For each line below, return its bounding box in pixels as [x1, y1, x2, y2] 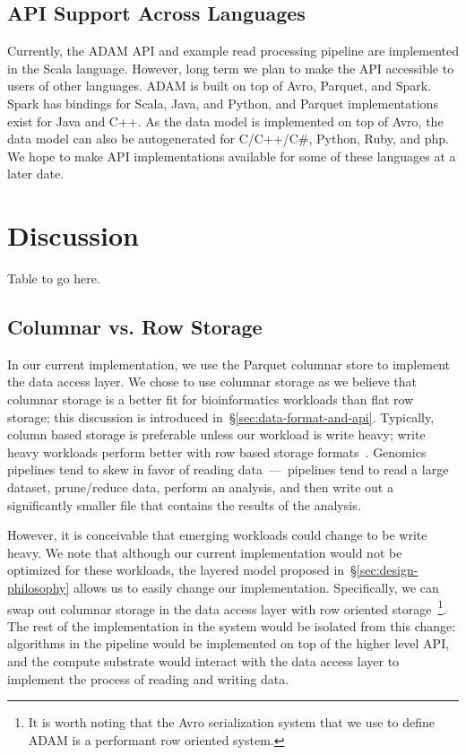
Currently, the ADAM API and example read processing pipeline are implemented [7, 41, 459, 60]
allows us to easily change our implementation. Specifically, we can [73, 578, 439, 596]
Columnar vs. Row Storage [7, 313, 263, 341]
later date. [7, 164, 65, 183]
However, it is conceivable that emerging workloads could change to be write [7, 525, 427, 544]
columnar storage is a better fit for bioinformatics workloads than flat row [7, 390, 414, 409]
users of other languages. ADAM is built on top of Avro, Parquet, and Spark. [7, 76, 432, 95]
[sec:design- [356, 560, 419, 579]
